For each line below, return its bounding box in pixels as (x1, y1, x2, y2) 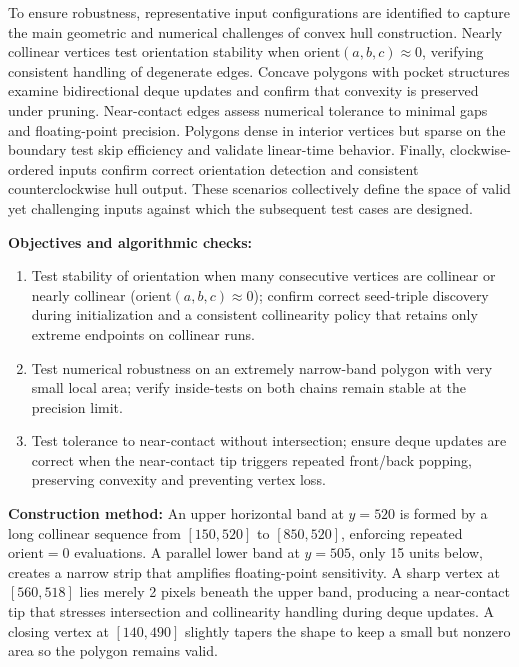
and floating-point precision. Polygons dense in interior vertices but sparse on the (8, 119, 506, 140)
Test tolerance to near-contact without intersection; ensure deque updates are (31, 430, 507, 451)
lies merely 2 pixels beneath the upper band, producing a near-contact (79, 581, 510, 602)
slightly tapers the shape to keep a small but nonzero (185, 620, 511, 641)
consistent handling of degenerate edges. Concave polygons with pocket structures (8, 60, 510, 81)
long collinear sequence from (8, 522, 181, 543)
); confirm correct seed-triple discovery (253, 284, 489, 305)
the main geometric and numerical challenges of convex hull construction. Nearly (8, 21, 503, 42)
